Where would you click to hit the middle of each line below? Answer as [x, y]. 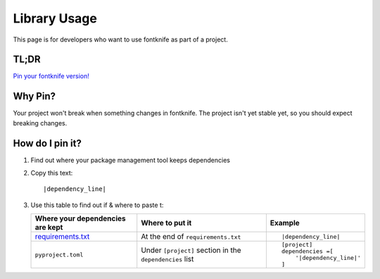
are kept [49, 228]
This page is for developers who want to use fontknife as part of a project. [120, 39]
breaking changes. [40, 123]
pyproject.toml [59, 255]
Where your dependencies [80, 218]
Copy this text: [52, 173]
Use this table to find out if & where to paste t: [97, 205]
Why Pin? [34, 96]
